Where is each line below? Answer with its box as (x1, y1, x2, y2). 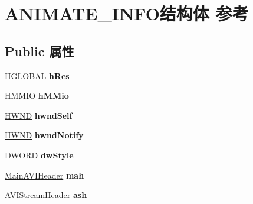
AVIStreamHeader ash (5, 189, 87, 201)
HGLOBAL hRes (5, 69, 70, 82)
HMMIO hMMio (5, 89, 69, 102)
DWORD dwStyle (5, 148, 74, 161)
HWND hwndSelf (5, 109, 73, 121)
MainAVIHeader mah (5, 169, 84, 181)
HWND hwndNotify (5, 129, 84, 141)
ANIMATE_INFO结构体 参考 (5, 1, 249, 25)
